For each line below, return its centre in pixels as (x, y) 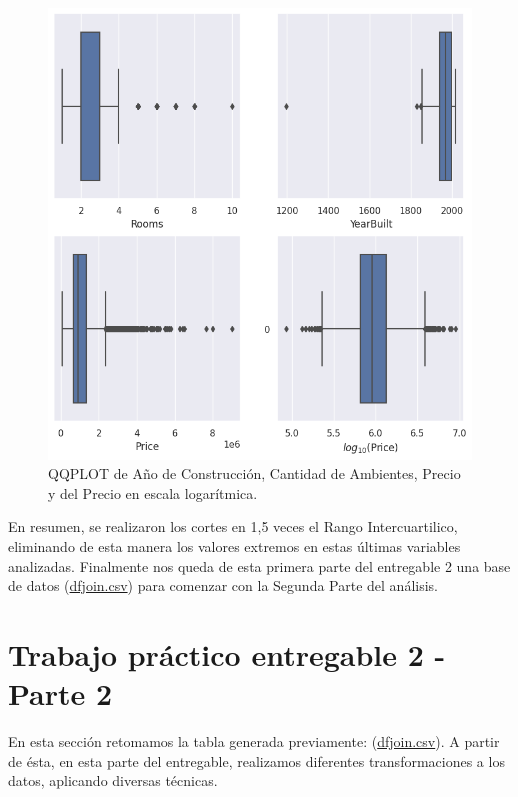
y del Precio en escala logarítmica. (153, 492)
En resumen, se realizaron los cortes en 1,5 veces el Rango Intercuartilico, (233, 526)
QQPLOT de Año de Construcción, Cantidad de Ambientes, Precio (254, 473)
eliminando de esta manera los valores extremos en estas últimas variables (234, 546)
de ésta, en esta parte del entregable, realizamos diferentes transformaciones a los (256, 760)
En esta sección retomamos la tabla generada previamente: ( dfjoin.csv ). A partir (254, 741)
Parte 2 (60, 693)
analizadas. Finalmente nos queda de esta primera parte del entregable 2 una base (259, 565)
